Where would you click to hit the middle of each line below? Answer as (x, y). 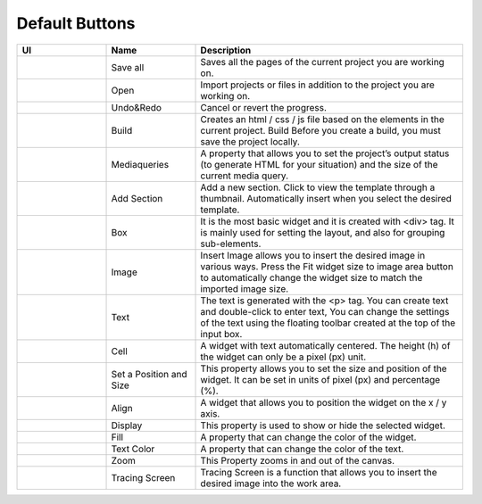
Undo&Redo (137, 107)
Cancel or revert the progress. (264, 107)
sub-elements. (231, 244)
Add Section (137, 198)
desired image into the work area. (271, 483)
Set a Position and (149, 374)
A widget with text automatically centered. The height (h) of (325, 345)
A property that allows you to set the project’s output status (325, 153)
